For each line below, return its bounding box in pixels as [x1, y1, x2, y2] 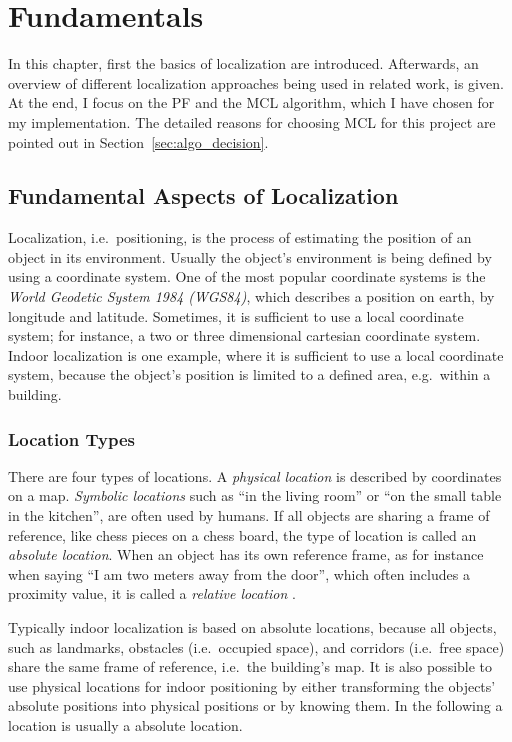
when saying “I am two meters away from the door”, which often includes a [8, 563, 470, 584]
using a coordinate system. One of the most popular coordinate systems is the [8, 266, 486, 287]
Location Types [8, 426, 135, 451]
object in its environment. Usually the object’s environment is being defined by [8, 246, 492, 267]
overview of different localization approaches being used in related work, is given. [8, 72, 504, 93]
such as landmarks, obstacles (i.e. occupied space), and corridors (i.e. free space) [8, 636, 505, 657]
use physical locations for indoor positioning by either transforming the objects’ [8, 675, 496, 696]
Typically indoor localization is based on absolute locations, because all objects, [8, 617, 497, 638]
